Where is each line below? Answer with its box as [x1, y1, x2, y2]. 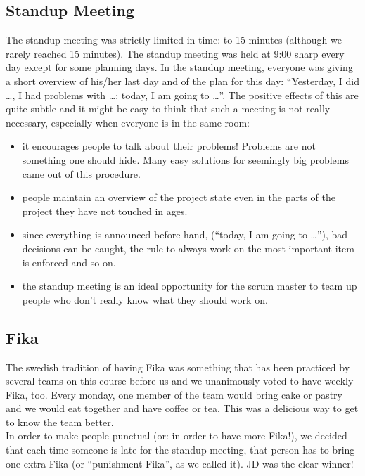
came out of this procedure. [22, 166, 141, 181]
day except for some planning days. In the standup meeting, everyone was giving [6, 60, 353, 75]
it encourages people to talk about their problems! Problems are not [22, 139, 316, 153]
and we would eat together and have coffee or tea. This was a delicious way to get [6, 401, 359, 416]
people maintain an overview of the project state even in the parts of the [22, 190, 335, 205]
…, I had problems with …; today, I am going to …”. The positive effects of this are [6, 87, 359, 102]
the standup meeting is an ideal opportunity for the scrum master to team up [22, 278, 357, 293]
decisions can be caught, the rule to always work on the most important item [22, 240, 354, 255]
